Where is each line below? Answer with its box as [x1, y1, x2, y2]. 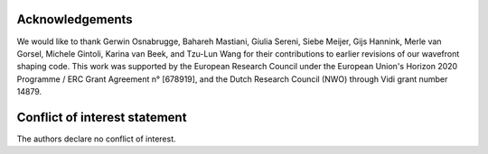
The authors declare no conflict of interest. [16, 133, 176, 144]
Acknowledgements [16, 12, 133, 27]
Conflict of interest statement [16, 109, 187, 125]
